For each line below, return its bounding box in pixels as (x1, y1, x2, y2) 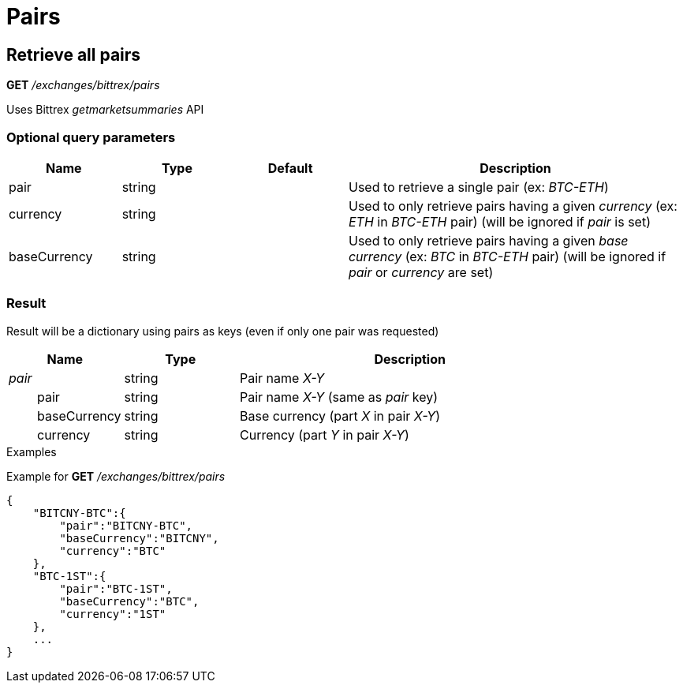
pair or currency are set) (348, 264, 494, 280)
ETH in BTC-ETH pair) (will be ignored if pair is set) (348, 213, 651, 230)
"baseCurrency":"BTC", (59, 594, 200, 608)
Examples (6, 444, 57, 459)
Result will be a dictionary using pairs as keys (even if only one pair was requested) (6, 324, 439, 338)
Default (267, 159, 313, 176)
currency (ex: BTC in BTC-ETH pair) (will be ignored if (348, 248, 666, 264)
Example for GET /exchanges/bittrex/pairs (6, 469, 226, 483)
